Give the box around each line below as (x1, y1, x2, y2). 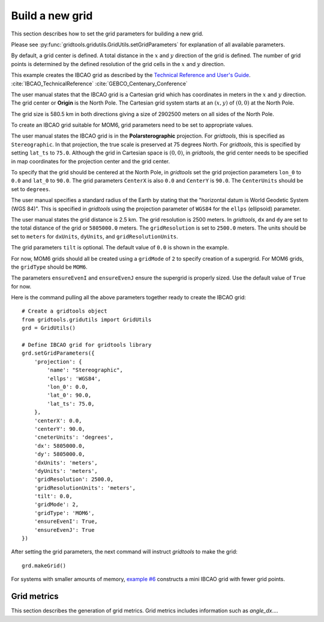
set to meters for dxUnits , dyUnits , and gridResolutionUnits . (11, 233, 178, 240)
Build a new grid (11, 9, 93, 22)
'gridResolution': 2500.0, (34, 476, 114, 483)
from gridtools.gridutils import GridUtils (22, 316, 152, 323)
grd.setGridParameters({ (22, 350, 95, 357)
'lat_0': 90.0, (47, 392, 92, 399)
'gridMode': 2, (34, 501, 79, 508)
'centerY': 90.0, (34, 425, 85, 432)
